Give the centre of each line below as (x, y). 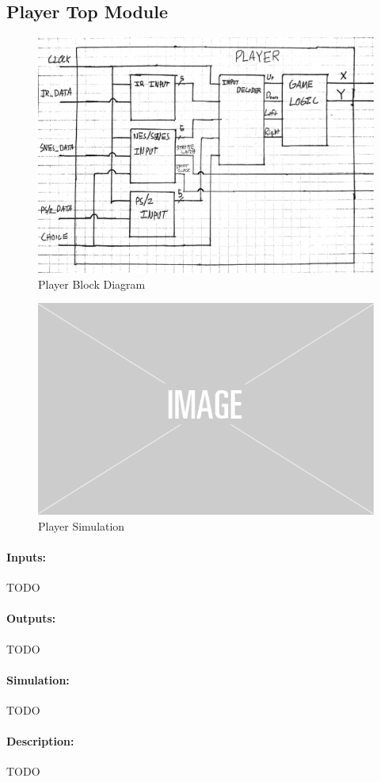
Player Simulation (82, 525)
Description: (40, 741)
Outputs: (31, 618)
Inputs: (27, 556)
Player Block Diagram (92, 284)
